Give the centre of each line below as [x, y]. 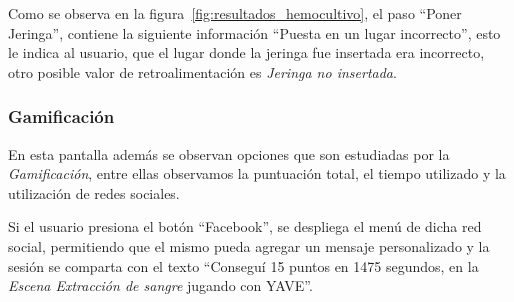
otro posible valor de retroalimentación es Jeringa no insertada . [202, 71]
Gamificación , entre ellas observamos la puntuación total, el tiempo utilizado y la [257, 173]
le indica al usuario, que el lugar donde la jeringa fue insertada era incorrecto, [246, 52]
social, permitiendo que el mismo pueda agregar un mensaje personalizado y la [249, 245]
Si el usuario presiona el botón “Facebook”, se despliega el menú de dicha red [245, 226]
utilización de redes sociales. [94, 192]
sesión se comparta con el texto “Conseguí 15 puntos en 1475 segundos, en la [243, 265]
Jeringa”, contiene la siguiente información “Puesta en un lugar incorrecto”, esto [254, 32]
